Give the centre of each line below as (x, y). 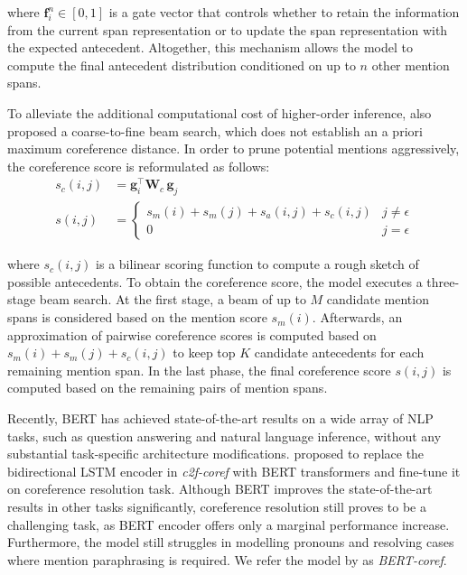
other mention (411, 65)
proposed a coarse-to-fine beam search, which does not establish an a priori (215, 130)
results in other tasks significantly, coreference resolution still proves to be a (217, 506)
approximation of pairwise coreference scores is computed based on (192, 334)
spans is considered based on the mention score (137, 317)
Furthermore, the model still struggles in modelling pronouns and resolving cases (231, 542)
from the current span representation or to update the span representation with (228, 29)
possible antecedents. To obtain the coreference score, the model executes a (215, 281)
